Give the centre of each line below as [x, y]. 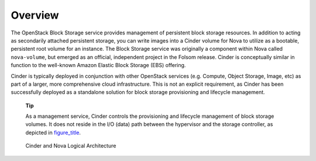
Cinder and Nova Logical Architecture [71, 146]
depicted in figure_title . [53, 132]
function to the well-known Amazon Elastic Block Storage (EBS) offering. [98, 65]
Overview [35, 15]
